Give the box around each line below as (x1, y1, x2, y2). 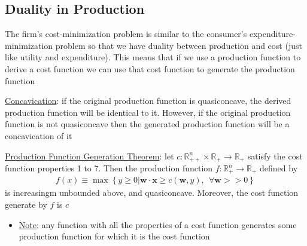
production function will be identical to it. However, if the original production (5, 106, 291, 118)
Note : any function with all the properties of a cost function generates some (19, 218, 297, 230)
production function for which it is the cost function (19, 230, 210, 242)
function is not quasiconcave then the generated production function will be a (5, 118, 290, 130)
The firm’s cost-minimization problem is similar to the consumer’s (5, 27, 247, 40)
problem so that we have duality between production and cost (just (55, 39, 302, 51)
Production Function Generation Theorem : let (5, 149, 174, 162)
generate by (5, 198, 47, 211)
